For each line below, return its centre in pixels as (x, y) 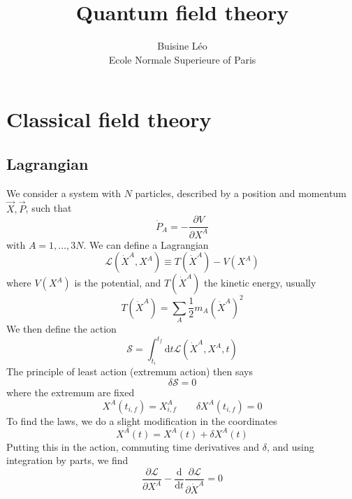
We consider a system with (64, 193)
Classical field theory (109, 119)
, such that (49, 208)
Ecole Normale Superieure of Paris (182, 59)
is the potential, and (118, 283)
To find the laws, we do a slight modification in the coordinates (142, 420)
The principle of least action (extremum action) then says (130, 371)
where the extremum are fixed (71, 392)
